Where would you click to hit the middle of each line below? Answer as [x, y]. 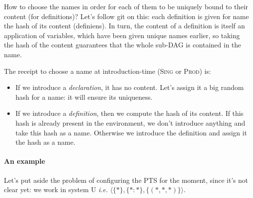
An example [25, 161]
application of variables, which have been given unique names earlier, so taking [122, 35]
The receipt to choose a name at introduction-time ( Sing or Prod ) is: [107, 71]
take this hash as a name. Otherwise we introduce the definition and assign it [131, 132]
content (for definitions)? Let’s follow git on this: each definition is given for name [126, 16]
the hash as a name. [45, 142]
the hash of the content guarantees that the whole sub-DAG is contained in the [123, 45]
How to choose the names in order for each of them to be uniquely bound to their [126, 6]
